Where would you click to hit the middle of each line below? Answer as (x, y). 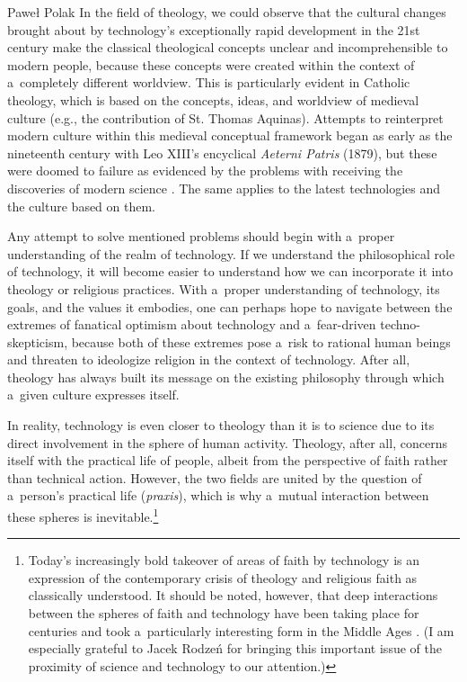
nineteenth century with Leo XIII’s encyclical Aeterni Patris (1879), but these (222, 153)
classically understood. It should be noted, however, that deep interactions (233, 595)
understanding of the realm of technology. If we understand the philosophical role (231, 253)
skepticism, (38, 341)
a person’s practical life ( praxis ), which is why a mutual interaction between (218, 495)
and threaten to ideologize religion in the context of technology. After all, (209, 359)
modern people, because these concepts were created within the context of (211, 64)
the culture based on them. (82, 206)
